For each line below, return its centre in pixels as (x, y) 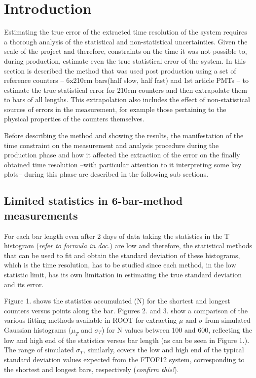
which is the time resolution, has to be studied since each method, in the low (120, 265)
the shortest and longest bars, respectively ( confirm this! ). (91, 369)
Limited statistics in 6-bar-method (93, 201)
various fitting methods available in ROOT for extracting (91, 320)
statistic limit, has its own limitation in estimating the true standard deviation (123, 274)
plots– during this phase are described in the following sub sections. (106, 174)
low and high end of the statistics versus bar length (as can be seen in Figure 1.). (127, 340)
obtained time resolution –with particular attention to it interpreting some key (123, 164)
